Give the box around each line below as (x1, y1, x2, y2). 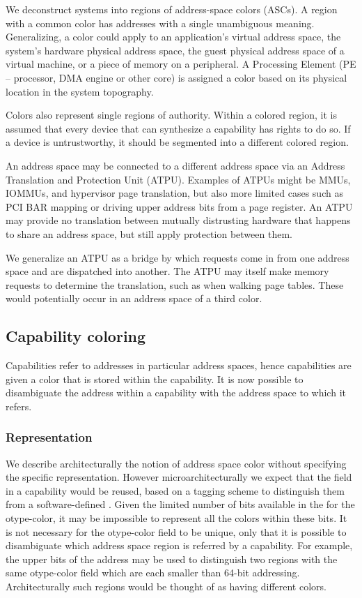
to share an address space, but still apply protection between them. (6, 226, 292, 241)
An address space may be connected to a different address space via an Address (6, 158, 345, 172)
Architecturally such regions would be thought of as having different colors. (6, 579, 326, 594)
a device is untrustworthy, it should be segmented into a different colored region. (6, 135, 349, 149)
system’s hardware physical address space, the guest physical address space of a (6, 43, 345, 57)
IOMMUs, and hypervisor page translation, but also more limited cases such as (6, 186, 343, 200)
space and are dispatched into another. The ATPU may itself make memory (6, 264, 329, 278)
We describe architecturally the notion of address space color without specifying (6, 456, 347, 470)
